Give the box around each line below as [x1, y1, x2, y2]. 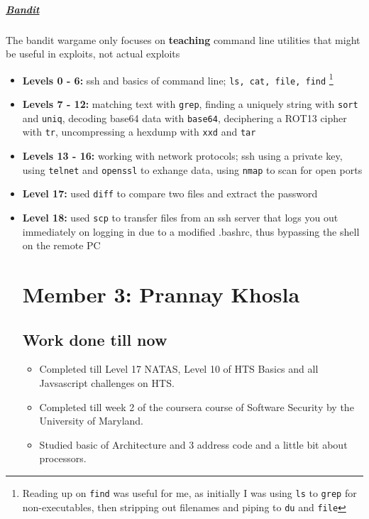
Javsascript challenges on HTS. [39, 375, 175, 390]
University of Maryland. [39, 413, 144, 428]
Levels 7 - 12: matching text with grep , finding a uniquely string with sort [22, 97, 358, 111]
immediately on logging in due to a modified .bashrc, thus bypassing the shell [22, 224, 360, 239]
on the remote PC [22, 238, 101, 253]
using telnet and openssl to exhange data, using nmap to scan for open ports [22, 162, 363, 177]
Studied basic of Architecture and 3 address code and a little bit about [39, 437, 348, 452]
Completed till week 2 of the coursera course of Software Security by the [39, 399, 354, 414]
